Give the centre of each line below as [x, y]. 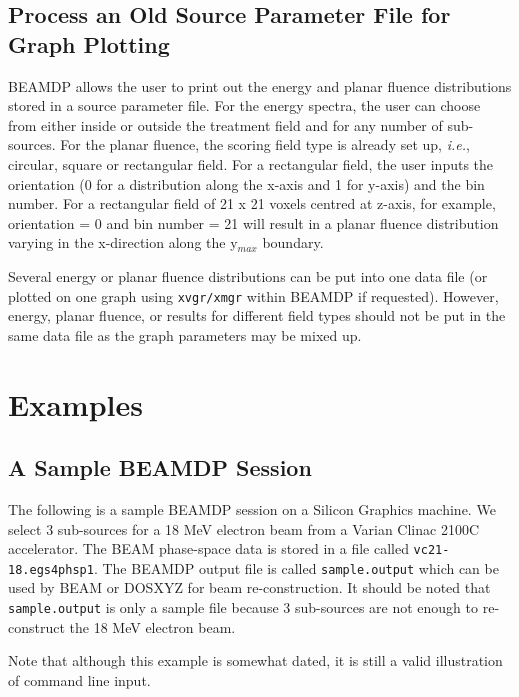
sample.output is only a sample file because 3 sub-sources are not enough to [243, 607]
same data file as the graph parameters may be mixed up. [185, 334]
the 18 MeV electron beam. [152, 626]
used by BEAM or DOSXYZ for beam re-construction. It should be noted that [249, 587]
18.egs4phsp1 [51, 569]
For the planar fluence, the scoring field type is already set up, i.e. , [265, 144]
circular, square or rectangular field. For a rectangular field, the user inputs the [251, 163]
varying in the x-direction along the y [123, 242]
